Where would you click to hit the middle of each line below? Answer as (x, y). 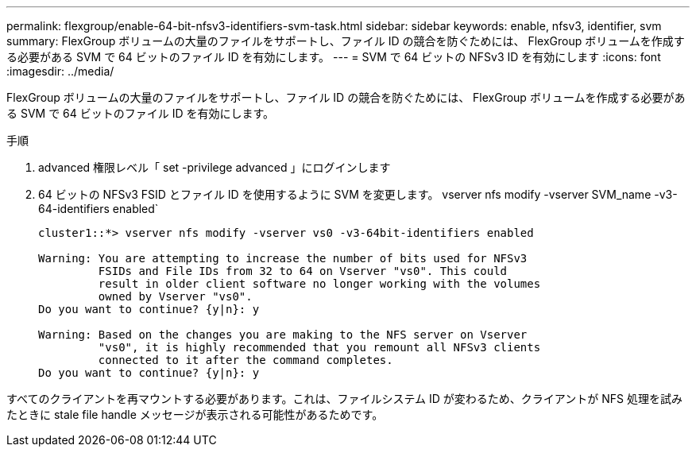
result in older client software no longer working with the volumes (319, 284)
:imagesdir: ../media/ (60, 71)
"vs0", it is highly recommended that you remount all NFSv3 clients (319, 347)
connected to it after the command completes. (246, 360)
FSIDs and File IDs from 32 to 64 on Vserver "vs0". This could (303, 271)
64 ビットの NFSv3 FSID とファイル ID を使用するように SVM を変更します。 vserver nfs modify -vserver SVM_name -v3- (358, 194)
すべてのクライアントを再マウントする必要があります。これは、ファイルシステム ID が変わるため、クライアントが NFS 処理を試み (344, 399)
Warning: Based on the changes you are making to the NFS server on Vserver (283, 335)
